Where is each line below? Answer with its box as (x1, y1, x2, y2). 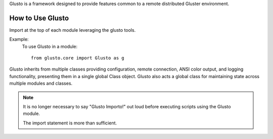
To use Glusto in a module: (22, 43, 78, 49)
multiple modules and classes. (9, 81, 73, 87)
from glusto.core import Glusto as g (31, 55, 125, 61)
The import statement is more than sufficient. (23, 120, 117, 126)
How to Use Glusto (9, 14, 69, 22)
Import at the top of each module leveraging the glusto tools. (9, 27, 136, 33)
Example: (9, 36, 29, 42)
